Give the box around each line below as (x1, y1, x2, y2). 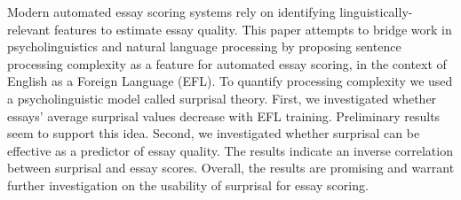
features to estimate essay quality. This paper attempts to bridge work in (53, 19, 452, 38)
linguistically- (339, 3, 413, 20)
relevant (7, 19, 51, 38)
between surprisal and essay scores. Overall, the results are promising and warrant (7, 158, 455, 177)
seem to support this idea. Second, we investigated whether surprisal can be (7, 124, 420, 142)
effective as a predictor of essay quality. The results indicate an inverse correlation (7, 141, 453, 159)
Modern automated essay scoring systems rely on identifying (7, 3, 336, 20)
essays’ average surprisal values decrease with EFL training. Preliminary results (7, 106, 441, 125)
